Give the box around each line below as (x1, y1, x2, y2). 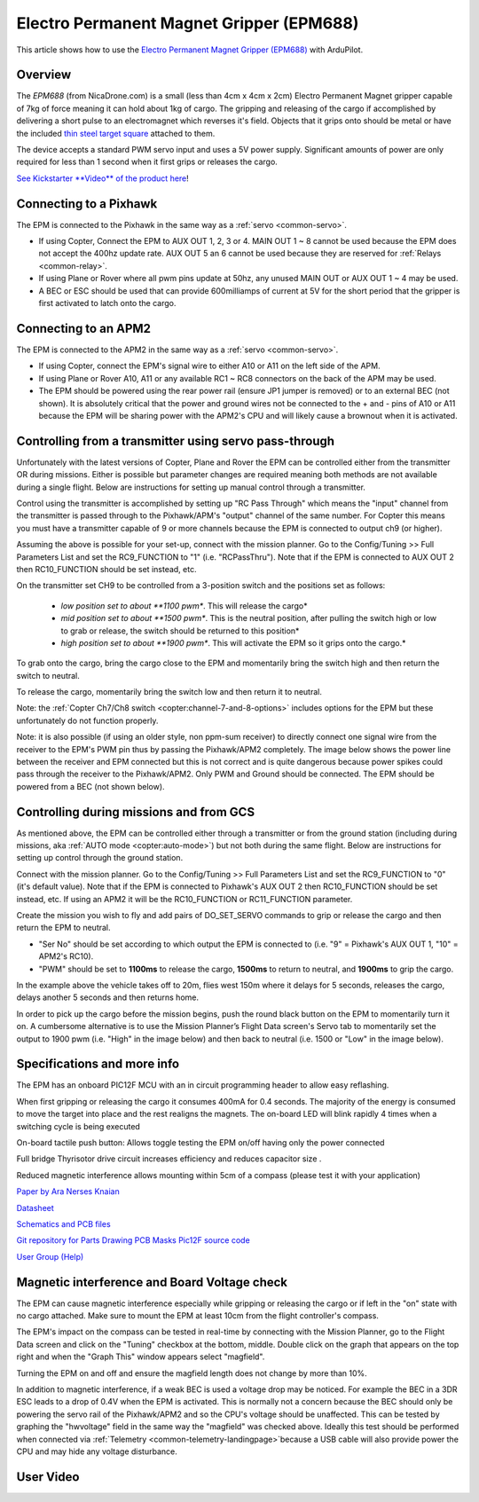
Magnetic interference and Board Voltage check (16, 1274, 288, 1290)
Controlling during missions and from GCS (16, 804, 255, 820)
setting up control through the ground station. (16, 853, 184, 863)
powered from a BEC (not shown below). (16, 781, 165, 791)
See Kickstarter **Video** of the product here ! (16, 173, 190, 184)
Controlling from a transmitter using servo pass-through (16, 433, 335, 448)
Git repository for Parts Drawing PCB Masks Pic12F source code (16, 1235, 250, 1246)
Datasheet (16, 1202, 55, 1213)
